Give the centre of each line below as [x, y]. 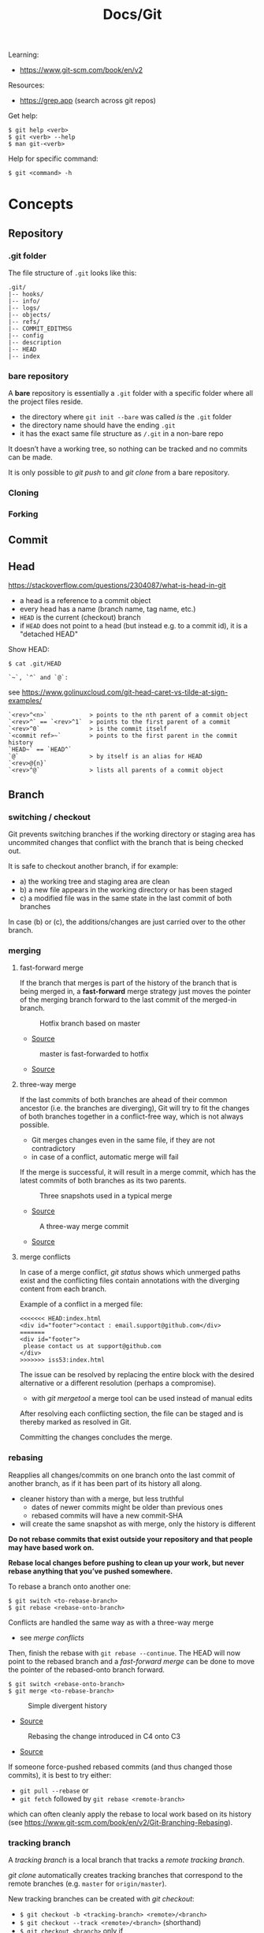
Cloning [24, 493]
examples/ [25, 701]
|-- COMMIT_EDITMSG [40, 329]
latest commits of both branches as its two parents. [103, 1181]
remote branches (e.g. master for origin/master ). [87, 1883]
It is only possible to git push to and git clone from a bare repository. [119, 473]
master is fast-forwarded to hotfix [94, 1054]
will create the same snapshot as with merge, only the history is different [138, 1524]
